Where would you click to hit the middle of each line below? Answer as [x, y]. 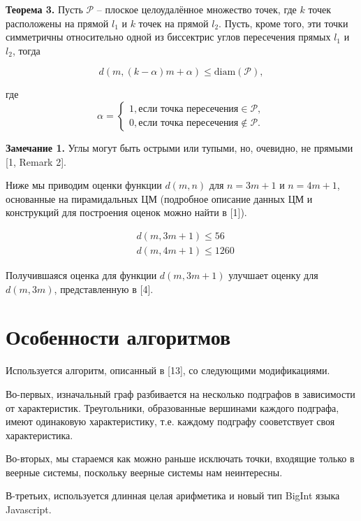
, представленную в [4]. [104, 288]
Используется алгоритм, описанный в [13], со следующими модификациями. [168, 370]
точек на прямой [174, 23]
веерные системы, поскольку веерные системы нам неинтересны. [144, 472]
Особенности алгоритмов [118, 337]
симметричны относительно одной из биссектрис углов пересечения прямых [168, 37]
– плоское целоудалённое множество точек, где [197, 9]
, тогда [26, 50]
